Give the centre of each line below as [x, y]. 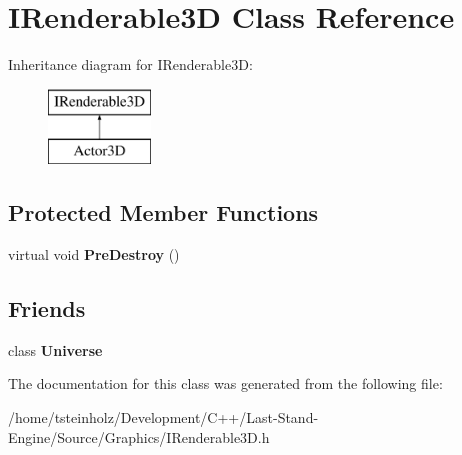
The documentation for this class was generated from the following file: [225, 383]
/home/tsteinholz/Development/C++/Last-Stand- [163, 417]
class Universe [55, 349]
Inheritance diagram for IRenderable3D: [130, 64]
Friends [47, 308]
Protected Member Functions [163, 212]
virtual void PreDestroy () [94, 254]
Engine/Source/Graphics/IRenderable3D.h [139, 436]
